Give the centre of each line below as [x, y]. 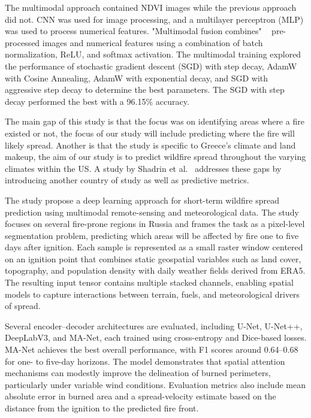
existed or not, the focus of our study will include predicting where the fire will [150, 133]
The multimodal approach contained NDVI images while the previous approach [151, 7]
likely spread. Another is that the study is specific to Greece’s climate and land [150, 145]
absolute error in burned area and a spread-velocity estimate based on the [141, 396]
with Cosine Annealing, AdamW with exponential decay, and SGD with [137, 78]
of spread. [23, 306]
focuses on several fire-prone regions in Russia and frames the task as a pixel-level [155, 224]
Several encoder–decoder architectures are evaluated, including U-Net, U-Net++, [154, 325]
